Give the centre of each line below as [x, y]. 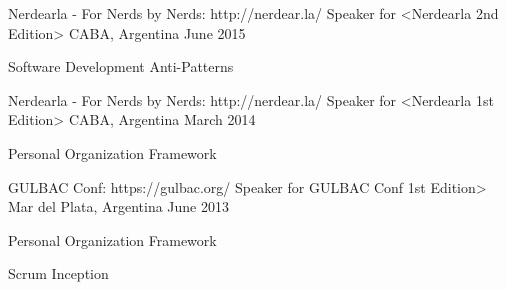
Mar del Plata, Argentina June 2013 [119, 206]
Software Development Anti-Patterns [121, 66]
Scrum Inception [58, 273]
